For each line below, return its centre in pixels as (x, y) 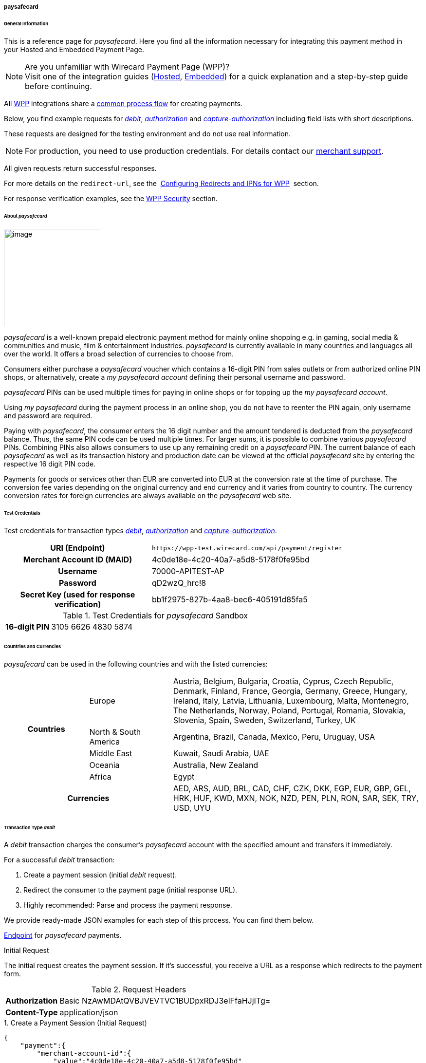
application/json (89, 1013)
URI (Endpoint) (78, 548)
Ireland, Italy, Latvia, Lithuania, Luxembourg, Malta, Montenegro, (291, 700)
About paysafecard (26, 216)
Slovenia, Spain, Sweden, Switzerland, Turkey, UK (264, 720)
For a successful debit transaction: (59, 860)
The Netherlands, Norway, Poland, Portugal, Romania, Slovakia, (289, 710)
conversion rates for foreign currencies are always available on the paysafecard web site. (148, 496)
